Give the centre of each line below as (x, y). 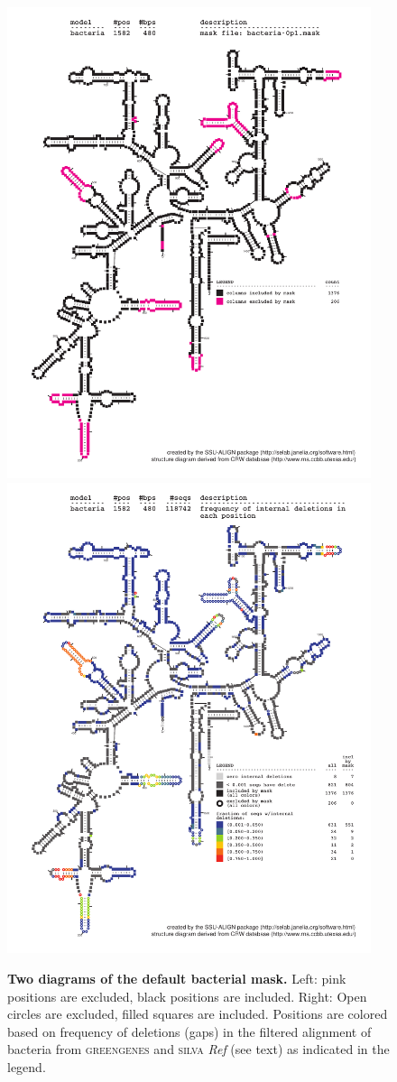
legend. (27, 1067)
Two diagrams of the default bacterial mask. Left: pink (177, 979)
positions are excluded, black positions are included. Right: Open (187, 996)
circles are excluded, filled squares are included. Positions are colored (198, 1014)
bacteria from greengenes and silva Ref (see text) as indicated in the (198, 1049)
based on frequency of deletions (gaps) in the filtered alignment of (189, 1031)
